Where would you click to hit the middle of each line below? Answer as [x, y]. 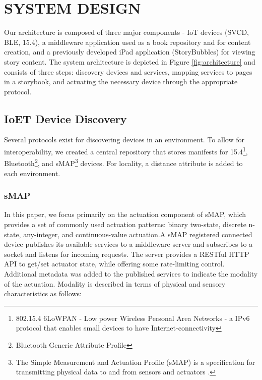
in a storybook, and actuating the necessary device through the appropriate [121, 82]
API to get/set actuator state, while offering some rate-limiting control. [114, 264]
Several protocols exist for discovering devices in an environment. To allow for [124, 140]
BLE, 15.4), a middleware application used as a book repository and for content [127, 42]
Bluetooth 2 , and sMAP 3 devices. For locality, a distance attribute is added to [123, 162]
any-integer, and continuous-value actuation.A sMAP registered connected [138, 234]
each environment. [32, 173]
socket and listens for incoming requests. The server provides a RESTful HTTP [127, 254]
